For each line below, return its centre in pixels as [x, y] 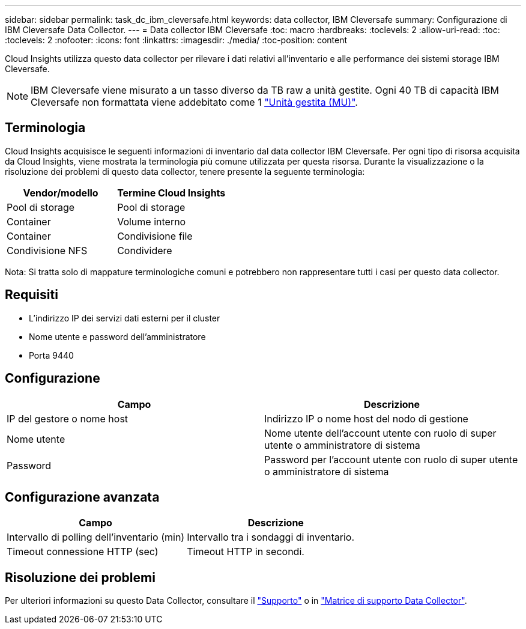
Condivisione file [155, 236]
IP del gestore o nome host [68, 418]
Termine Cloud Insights [171, 193]
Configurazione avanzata [82, 497]
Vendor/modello [61, 193]
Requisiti [32, 295]
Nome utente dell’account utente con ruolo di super [380, 433]
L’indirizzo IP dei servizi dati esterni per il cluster [125, 318]
